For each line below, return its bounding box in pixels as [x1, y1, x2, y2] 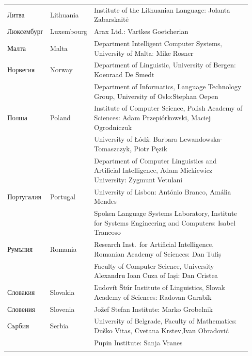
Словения [7, 304, 35, 314]
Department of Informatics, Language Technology [94, 81, 241, 91]
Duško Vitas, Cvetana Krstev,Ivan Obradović [94, 325, 229, 336]
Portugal [50, 191, 76, 201]
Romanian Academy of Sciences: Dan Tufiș [94, 248, 221, 259]
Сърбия [7, 321, 29, 331]
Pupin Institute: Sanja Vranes [94, 337, 183, 347]
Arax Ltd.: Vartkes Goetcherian [94, 26, 189, 36]
